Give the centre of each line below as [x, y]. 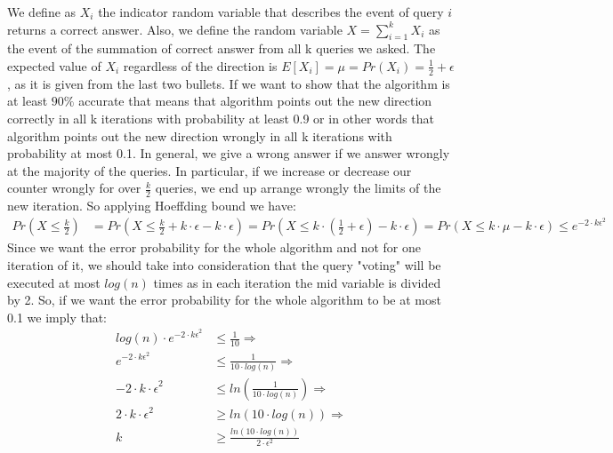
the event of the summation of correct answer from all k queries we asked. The [222, 48]
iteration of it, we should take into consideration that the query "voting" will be [224, 264]
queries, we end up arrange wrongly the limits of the [298, 188]
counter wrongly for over [74, 188]
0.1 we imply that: [57, 317]
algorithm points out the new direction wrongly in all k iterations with [200, 135]
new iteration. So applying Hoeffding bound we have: [152, 206]
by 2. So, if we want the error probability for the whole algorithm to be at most [224, 300]
